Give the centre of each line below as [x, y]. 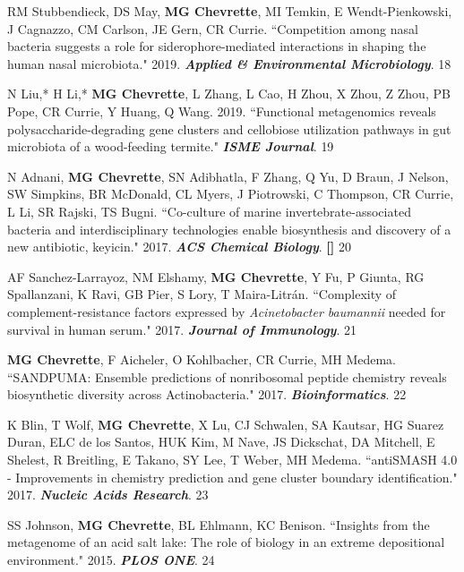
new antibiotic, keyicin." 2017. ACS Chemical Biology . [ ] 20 [179, 247]
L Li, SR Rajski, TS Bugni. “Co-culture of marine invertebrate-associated [209, 211]
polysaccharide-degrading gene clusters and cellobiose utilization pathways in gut [229, 128]
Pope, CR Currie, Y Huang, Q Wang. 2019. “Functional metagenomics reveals [222, 111]
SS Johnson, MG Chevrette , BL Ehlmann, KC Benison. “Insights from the [219, 524]
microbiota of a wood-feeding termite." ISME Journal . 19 [171, 146]
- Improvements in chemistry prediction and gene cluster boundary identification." [232, 477]
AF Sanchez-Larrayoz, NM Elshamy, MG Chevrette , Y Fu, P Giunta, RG [216, 276]
